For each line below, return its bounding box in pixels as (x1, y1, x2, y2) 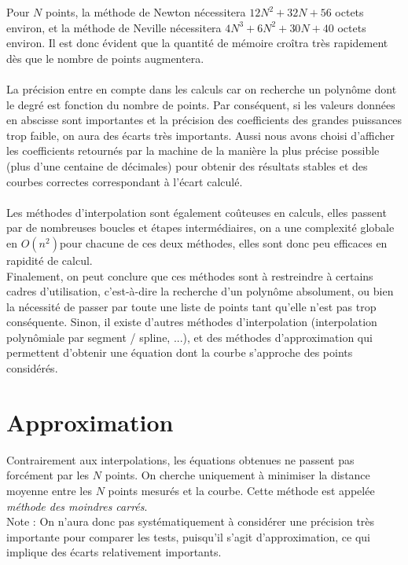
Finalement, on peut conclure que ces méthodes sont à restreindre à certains (6, 267, 373, 284)
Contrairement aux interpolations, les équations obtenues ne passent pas (6, 451, 355, 468)
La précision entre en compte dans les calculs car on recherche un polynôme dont (6, 80, 397, 97)
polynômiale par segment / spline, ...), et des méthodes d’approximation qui (6, 328, 373, 345)
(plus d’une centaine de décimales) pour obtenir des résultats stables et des (6, 157, 368, 174)
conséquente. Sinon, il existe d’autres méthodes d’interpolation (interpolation (6, 314, 377, 330)
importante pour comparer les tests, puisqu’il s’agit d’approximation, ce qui (6, 528, 371, 545)
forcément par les (6, 467, 90, 483)
